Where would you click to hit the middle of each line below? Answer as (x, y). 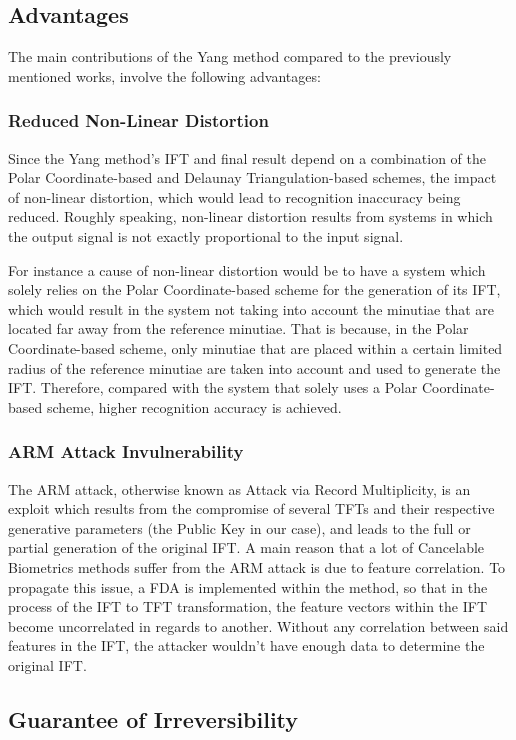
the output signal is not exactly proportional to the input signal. (206, 235)
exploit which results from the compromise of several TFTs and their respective (251, 508)
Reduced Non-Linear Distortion (138, 120)
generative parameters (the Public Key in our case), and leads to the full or (239, 527)
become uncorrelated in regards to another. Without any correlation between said (258, 625)
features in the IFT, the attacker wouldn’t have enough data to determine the (246, 645)
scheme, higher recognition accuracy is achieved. (194, 406)
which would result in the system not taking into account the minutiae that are (251, 308)
